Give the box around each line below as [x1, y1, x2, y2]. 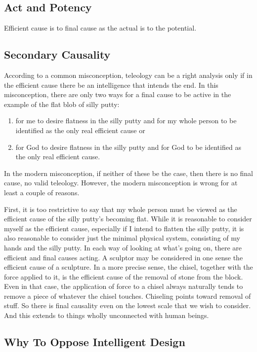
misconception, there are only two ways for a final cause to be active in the [4, 89, 231, 100]
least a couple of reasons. [4, 187, 80, 197]
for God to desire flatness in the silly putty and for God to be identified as [15, 141, 241, 152]
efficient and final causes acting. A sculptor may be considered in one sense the [4, 252, 243, 262]
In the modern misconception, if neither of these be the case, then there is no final [4, 168, 254, 178]
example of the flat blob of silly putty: [4, 99, 120, 109]
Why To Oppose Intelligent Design [4, 334, 185, 350]
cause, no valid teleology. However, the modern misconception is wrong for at [4, 177, 238, 188]
